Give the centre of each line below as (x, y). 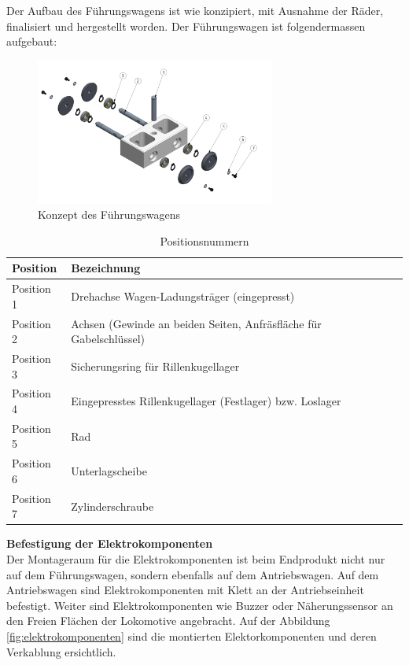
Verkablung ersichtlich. (61, 651)
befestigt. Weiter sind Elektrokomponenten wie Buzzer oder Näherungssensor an (200, 605)
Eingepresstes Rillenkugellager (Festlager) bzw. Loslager (206, 401)
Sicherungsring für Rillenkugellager (155, 366)
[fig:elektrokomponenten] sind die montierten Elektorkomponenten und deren (192, 636)
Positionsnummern (204, 240)
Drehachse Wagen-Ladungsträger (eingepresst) (183, 296)
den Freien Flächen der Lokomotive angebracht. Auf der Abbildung (168, 621)
